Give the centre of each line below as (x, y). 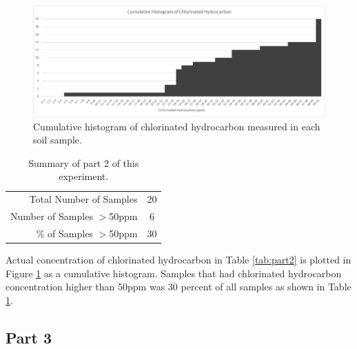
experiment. (84, 176)
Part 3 (29, 337)
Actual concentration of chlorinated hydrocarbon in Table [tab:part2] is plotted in (178, 260)
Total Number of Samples (83, 199)
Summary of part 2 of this (84, 162)
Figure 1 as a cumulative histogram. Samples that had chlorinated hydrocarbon (174, 273)
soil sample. (58, 140)
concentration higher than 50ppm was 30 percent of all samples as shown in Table (178, 287)
